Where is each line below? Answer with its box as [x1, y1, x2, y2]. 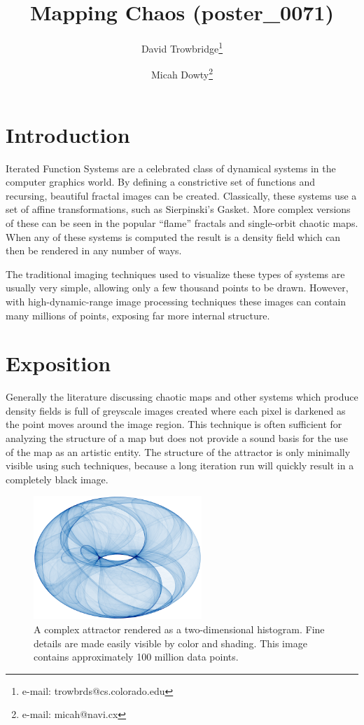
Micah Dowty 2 [150, 65, 213, 82]
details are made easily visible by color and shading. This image [34, 635, 307, 650]
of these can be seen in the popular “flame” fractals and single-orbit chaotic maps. [6, 215, 358, 230]
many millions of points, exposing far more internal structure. [6, 308, 270, 322]
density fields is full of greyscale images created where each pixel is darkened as [6, 403, 346, 417]
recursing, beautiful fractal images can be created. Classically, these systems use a [6, 188, 357, 202]
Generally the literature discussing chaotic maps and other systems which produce [6, 389, 358, 404]
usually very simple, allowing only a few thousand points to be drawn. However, [6, 280, 349, 295]
